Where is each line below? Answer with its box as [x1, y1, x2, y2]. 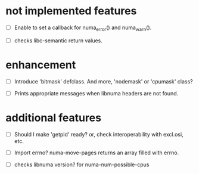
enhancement [5, 58, 76, 72]
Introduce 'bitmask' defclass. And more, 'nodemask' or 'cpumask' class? [14, 77, 193, 85]
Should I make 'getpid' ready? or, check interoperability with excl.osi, [14, 130, 184, 138]
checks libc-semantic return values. [14, 37, 102, 44]
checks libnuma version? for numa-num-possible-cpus [14, 161, 150, 168]
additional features [5, 111, 102, 125]
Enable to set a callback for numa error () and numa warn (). [14, 24, 152, 32]
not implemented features [5, 4, 137, 18]
